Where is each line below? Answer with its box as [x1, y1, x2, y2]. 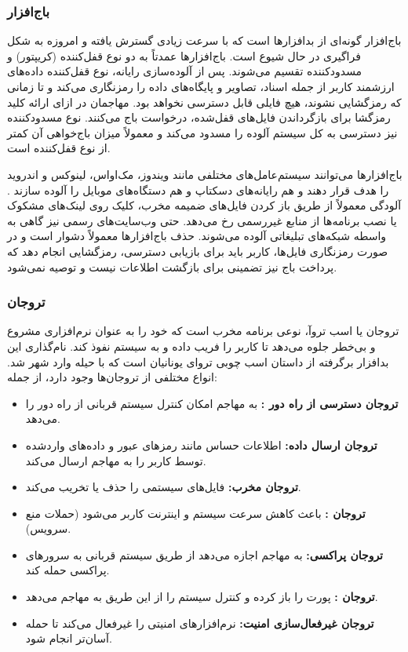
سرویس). [25, 520, 71, 537]
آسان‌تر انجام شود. [25, 630, 112, 647]
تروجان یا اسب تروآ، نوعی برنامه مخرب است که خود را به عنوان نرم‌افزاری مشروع [7, 322, 399, 339]
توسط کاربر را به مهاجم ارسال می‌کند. [25, 452, 206, 468]
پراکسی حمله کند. [25, 562, 110, 578]
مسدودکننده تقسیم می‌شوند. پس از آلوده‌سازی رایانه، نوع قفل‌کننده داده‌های [7, 63, 362, 79]
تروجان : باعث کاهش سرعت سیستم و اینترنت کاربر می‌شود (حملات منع [25, 504, 366, 521]
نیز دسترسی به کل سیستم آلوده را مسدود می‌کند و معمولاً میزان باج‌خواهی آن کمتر [7, 124, 398, 140]
